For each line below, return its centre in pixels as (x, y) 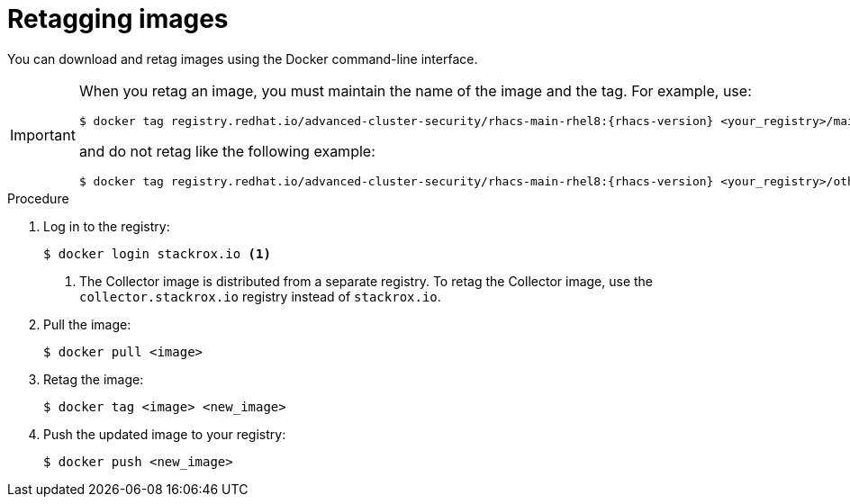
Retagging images (118, 19)
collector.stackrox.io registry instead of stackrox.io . (260, 296)
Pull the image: (87, 324)
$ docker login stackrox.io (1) (157, 253)
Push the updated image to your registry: (165, 434)
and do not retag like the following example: (227, 151)
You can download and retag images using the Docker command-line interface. (243, 58)
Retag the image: (94, 379)
